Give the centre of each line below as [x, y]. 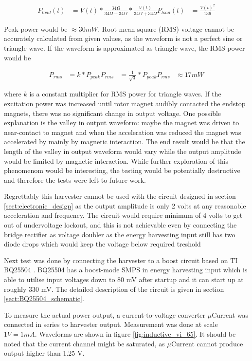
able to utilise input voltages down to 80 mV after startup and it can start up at [124, 279]
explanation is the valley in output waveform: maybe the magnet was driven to [122, 123]
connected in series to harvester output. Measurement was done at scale [111, 324]
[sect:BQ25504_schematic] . [44, 298]
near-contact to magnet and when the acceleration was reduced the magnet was [123, 132]
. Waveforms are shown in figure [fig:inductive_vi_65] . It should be [135, 334]
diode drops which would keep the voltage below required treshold [102, 244]
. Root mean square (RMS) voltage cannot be [166, 28]
